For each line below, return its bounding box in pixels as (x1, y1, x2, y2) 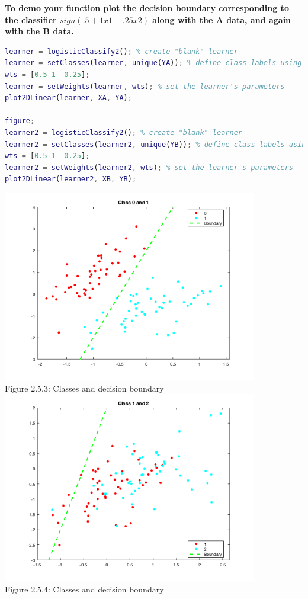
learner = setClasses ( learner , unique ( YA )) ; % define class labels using (5, 59, 302, 68)
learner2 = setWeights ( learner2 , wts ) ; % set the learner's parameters (5, 163, 293, 172)
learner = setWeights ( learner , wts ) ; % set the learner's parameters (5, 82, 285, 91)
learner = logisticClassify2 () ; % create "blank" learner (5, 47, 238, 56)
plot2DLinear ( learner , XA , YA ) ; (5, 94, 132, 102)
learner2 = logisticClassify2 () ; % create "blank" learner (5, 128, 242, 137)
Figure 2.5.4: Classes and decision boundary (5, 582, 164, 595)
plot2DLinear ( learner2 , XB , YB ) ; (5, 175, 137, 184)
